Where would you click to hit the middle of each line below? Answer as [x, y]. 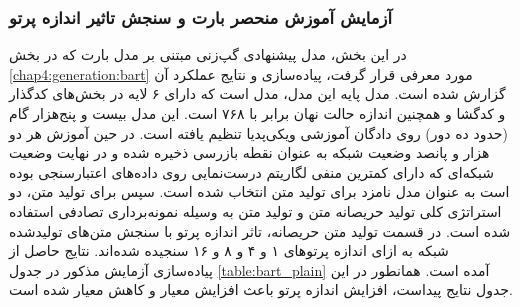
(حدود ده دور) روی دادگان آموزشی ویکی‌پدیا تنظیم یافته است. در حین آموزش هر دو [258, 132]
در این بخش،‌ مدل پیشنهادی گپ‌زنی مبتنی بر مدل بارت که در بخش [208, 54]
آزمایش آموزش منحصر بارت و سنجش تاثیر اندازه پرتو [200, 16]
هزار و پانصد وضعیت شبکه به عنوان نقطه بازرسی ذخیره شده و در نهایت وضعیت [249, 152]
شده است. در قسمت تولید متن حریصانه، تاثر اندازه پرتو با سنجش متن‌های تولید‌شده [260, 230]
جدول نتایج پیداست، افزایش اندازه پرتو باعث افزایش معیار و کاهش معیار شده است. [261, 289]
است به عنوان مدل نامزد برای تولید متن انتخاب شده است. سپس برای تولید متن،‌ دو [259, 191]
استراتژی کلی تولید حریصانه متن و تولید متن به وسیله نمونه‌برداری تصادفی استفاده [255, 210]
